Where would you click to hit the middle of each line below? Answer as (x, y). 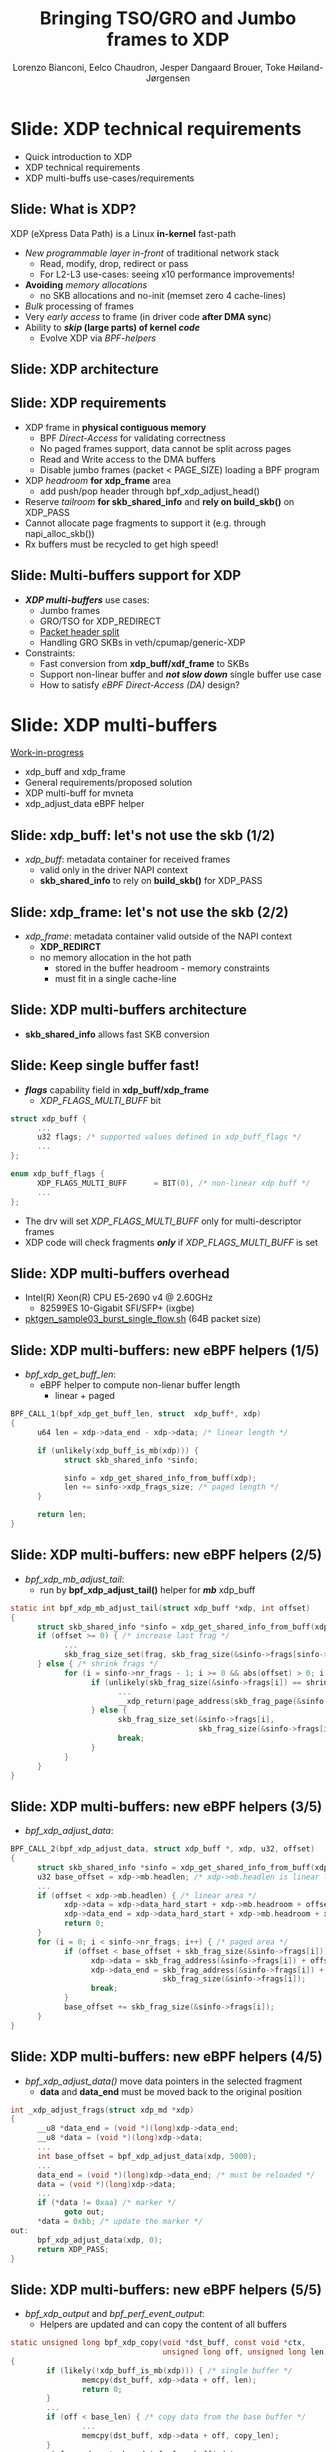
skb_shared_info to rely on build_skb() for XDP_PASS (151, 881)
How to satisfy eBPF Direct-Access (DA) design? (139, 684)
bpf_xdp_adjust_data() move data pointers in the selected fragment (163, 2081)
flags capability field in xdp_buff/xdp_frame (117, 1089)
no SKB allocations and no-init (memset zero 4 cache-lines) (163, 295)
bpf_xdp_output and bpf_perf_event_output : (114, 2314)
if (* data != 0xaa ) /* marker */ (106, 2203)
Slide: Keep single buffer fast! (105, 1065)
